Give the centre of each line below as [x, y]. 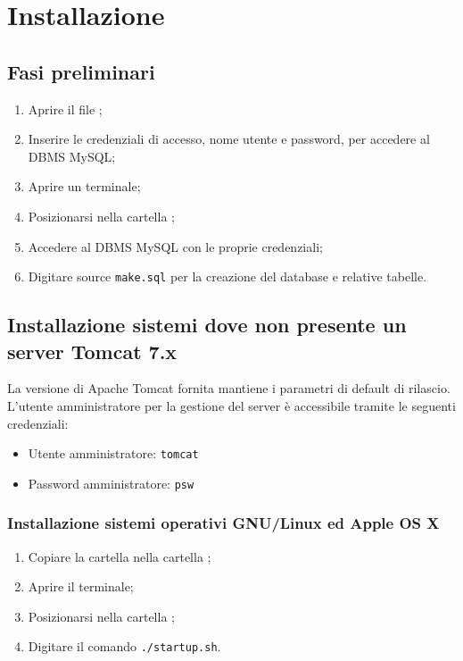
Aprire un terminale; [84, 186]
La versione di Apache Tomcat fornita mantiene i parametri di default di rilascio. [229, 388]
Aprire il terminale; [81, 586]
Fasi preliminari [81, 71]
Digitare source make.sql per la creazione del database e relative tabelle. [227, 276]
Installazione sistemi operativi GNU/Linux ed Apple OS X [223, 523]
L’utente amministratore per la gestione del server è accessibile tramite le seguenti [231, 405]
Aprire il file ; [65, 109]
